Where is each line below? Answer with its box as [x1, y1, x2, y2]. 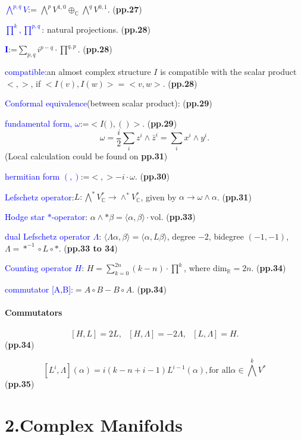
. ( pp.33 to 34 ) [58, 241, 118, 254]
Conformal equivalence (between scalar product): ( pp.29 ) [5, 97, 212, 109]
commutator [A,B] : [5, 283, 73, 296]
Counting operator [5, 262, 72, 274]
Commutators [5, 306, 62, 319]
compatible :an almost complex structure [5, 65, 151, 78]
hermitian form [5, 169, 60, 182]
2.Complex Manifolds [5, 412, 183, 436]
